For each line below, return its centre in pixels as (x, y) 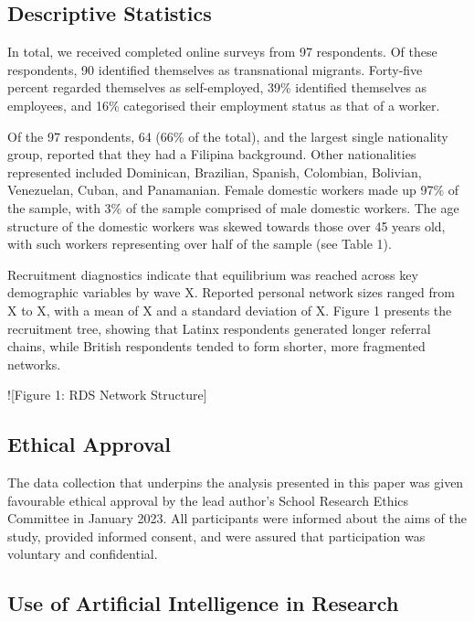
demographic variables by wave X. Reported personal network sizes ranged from (231, 292)
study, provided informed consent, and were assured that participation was (216, 536)
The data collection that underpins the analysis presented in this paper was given (236, 483)
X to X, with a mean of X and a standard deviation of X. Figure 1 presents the (230, 310)
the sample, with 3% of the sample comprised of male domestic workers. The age (233, 207)
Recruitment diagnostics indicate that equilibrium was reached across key (213, 274)
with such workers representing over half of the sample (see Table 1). (200, 244)
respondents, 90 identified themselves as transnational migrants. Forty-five (215, 69)
